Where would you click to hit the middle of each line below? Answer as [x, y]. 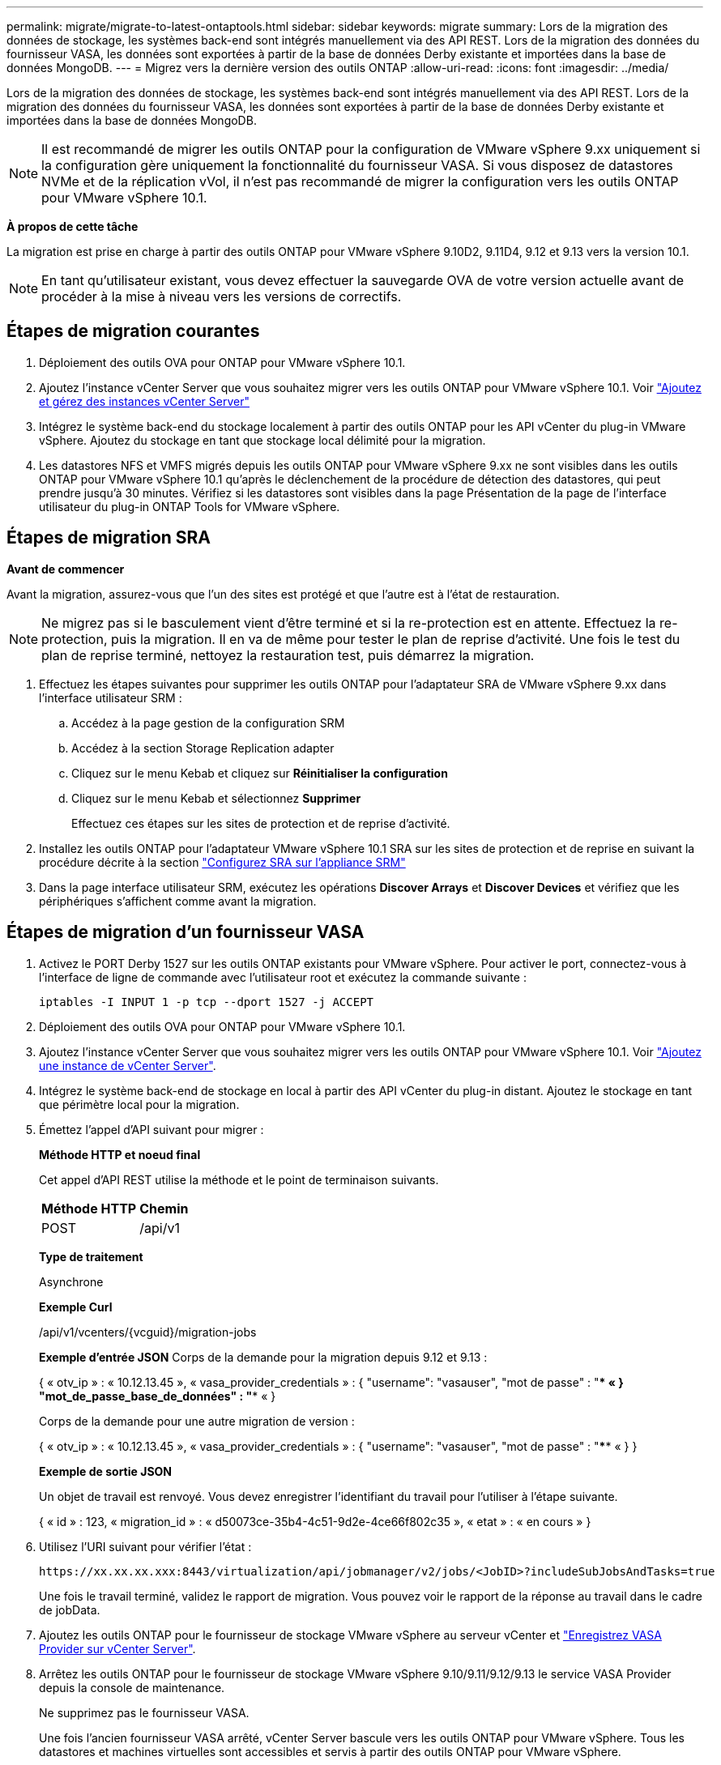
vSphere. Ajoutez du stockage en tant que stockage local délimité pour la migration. [262, 440]
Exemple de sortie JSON [106, 1471]
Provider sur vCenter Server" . [117, 1648]
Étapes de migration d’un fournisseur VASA [186, 932]
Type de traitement [91, 1256]
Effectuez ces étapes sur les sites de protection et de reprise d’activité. [261, 823]
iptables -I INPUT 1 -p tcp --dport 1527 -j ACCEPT [207, 1002]
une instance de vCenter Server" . [128, 1065]
